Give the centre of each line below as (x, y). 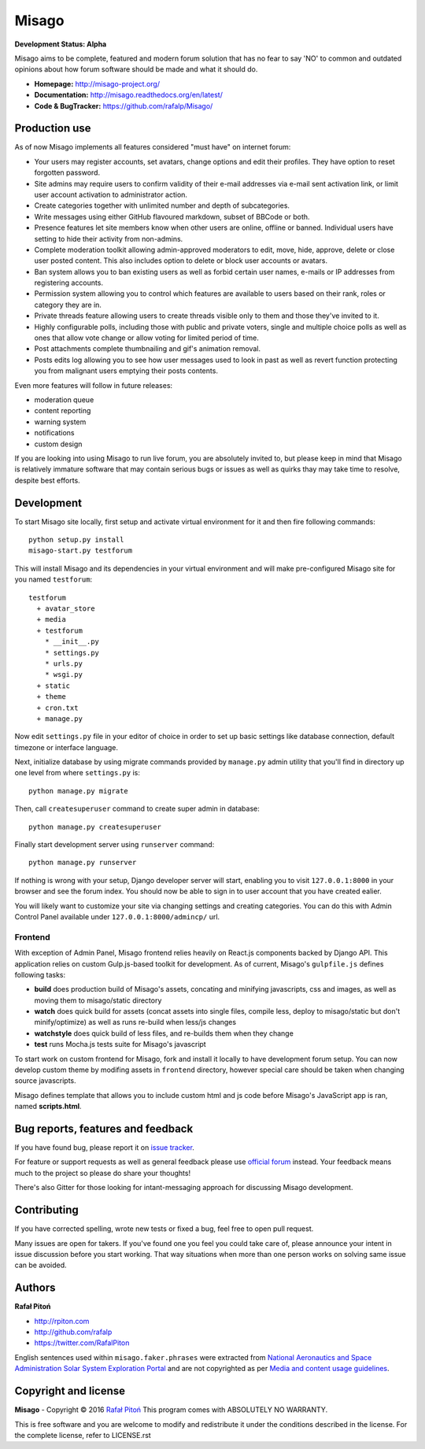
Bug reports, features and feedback (104, 1129)
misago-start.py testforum (81, 551)
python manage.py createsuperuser (95, 827)
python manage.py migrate (79, 791)
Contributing (46, 1210)
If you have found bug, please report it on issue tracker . (104, 1148)
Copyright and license (70, 1391)
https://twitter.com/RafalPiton (82, 1343)
